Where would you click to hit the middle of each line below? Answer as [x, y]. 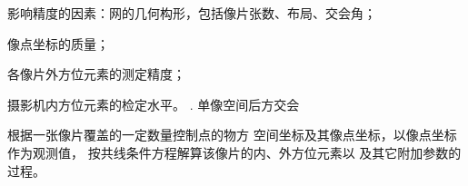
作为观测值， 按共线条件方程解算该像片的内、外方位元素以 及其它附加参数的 [234, 152]
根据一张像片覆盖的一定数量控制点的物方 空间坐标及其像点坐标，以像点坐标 [232, 135]
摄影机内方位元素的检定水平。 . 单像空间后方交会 [154, 104]
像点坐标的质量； [58, 43]
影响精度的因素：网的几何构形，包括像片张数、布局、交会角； [192, 13]
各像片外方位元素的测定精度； [96, 74]
